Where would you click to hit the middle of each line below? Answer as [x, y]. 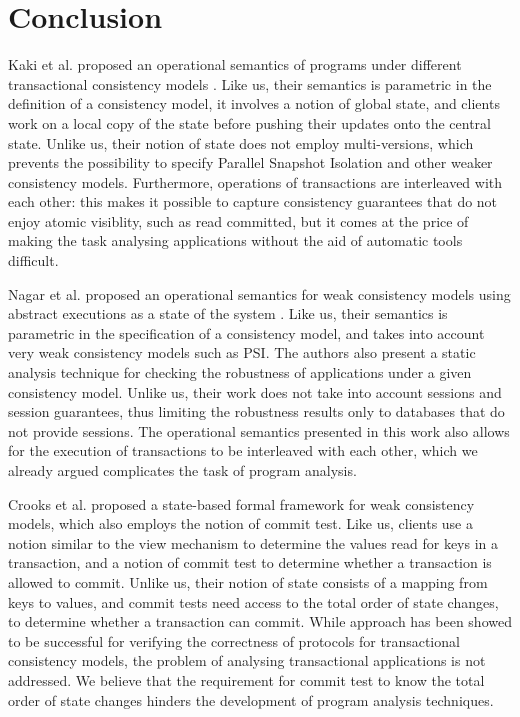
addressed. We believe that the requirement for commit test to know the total [246, 679]
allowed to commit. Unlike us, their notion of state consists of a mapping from [248, 581]
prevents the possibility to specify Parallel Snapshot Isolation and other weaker [250, 162]
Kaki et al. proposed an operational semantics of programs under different [235, 64]
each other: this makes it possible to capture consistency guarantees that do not [253, 201]
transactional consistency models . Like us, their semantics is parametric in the [250, 83]
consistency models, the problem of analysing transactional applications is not [247, 660]
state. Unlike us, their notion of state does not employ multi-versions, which [241, 142]
